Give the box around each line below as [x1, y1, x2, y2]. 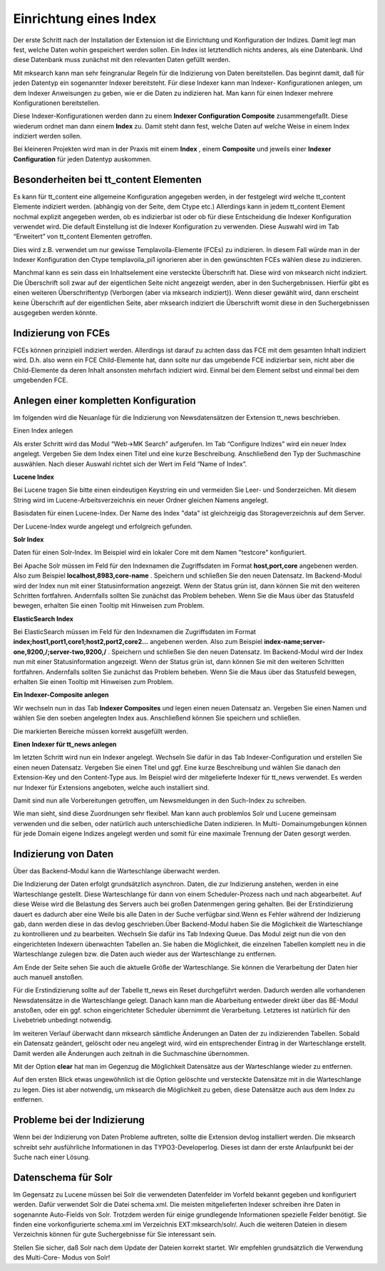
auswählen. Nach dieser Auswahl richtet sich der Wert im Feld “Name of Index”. [13, 459, 247, 468]
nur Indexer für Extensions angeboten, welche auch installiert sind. [13, 783, 210, 792]
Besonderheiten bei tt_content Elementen [13, 174, 202, 186]
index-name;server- [264, 638, 326, 646]
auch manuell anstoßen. [13, 973, 84, 981]
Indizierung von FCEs [13, 327, 111, 339]
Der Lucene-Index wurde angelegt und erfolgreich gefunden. [13, 522, 192, 531]
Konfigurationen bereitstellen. [13, 99, 101, 107]
